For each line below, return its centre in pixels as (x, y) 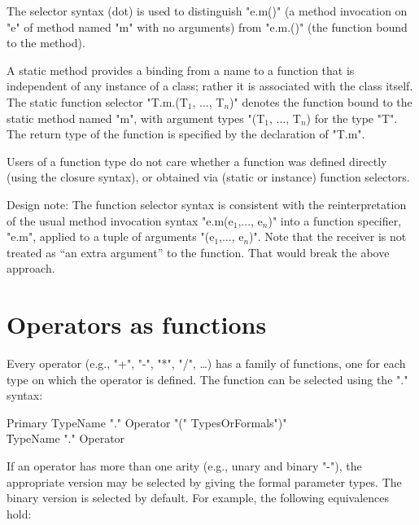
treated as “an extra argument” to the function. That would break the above (198, 252)
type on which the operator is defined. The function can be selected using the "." (207, 379)
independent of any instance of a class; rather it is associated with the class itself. (210, 86)
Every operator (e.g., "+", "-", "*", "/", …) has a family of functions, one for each (206, 363)
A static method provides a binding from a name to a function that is (181, 70)
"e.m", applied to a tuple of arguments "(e (111, 236)
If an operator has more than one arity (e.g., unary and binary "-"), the (184, 466)
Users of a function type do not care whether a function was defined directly (197, 161)
